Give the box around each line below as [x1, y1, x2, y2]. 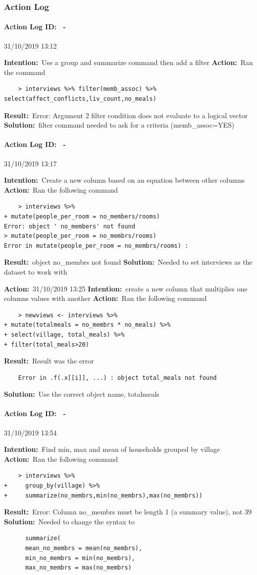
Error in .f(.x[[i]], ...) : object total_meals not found [18, 374, 217, 381]
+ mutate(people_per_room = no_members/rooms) [4, 213, 160, 220]
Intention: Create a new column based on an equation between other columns [4, 175, 245, 185]
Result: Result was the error [4, 356, 94, 366]
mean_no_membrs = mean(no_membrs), [25, 545, 143, 552]
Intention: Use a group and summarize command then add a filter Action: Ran [4, 57, 253, 68]
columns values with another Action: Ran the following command [4, 293, 207, 303]
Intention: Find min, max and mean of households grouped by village [4, 444, 220, 454]
